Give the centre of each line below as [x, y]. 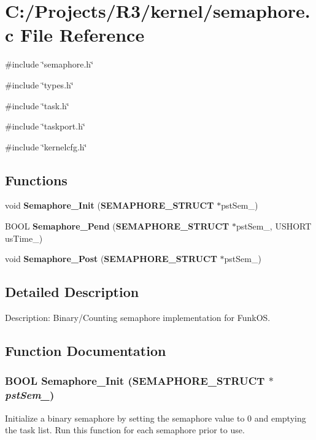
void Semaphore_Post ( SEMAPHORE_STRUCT [111, 259]
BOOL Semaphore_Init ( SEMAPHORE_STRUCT [135, 381]
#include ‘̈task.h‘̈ [37, 105]
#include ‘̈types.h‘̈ [39, 84]
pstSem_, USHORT [274, 226]
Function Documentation [86, 351]
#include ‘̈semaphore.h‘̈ [49, 64]
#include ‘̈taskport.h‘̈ [45, 126]
